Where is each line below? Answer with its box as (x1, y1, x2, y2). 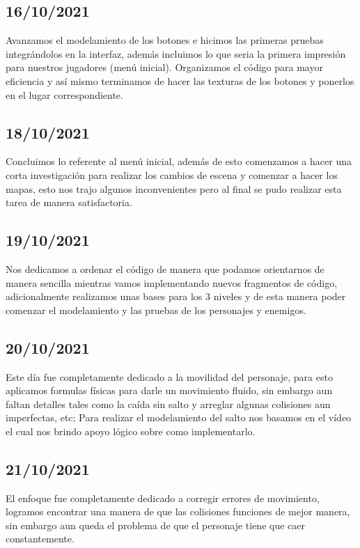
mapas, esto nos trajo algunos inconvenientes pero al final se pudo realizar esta (6, 181, 342, 196)
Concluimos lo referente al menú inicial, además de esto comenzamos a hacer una (6, 154, 352, 169)
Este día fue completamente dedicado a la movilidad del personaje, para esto (6, 369, 333, 384)
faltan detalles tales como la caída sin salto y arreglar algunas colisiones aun (6, 396, 331, 411)
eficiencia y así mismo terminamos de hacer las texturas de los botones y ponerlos (6, 73, 354, 88)
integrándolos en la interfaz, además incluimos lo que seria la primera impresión (6, 46, 346, 61)
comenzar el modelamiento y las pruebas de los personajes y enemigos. (6, 302, 306, 317)
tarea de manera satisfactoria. (6, 195, 132, 210)
